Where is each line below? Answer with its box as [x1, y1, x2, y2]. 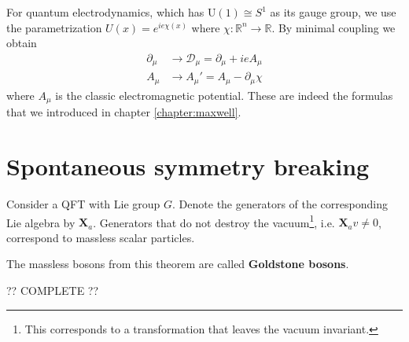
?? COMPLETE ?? [6, 281, 99, 298]
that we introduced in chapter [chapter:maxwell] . [6, 104, 241, 120]
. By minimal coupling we [271, 19, 396, 35]
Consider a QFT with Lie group [6, 195, 160, 211]
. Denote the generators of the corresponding [172, 195, 388, 211]
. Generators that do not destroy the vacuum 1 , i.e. [93, 211, 335, 230]
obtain [6, 35, 37, 51]
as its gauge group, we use [270, 4, 396, 20]
